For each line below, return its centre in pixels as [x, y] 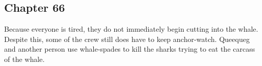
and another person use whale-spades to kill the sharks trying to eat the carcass [130, 49]
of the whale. [24, 59]
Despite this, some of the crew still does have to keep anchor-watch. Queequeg [127, 39]
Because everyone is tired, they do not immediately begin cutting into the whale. [131, 29]
